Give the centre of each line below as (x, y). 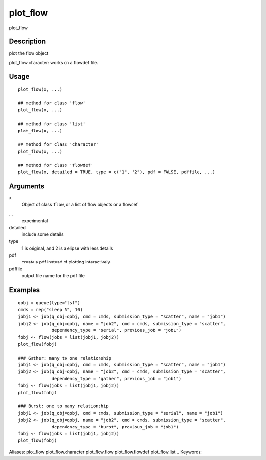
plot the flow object (29, 53)
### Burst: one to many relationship (64, 406)
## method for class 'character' (58, 145)
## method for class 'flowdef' (56, 165)
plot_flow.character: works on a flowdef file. (54, 62)
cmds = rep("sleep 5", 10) (50, 310)
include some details (42, 234)
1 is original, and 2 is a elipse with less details (67, 248)
